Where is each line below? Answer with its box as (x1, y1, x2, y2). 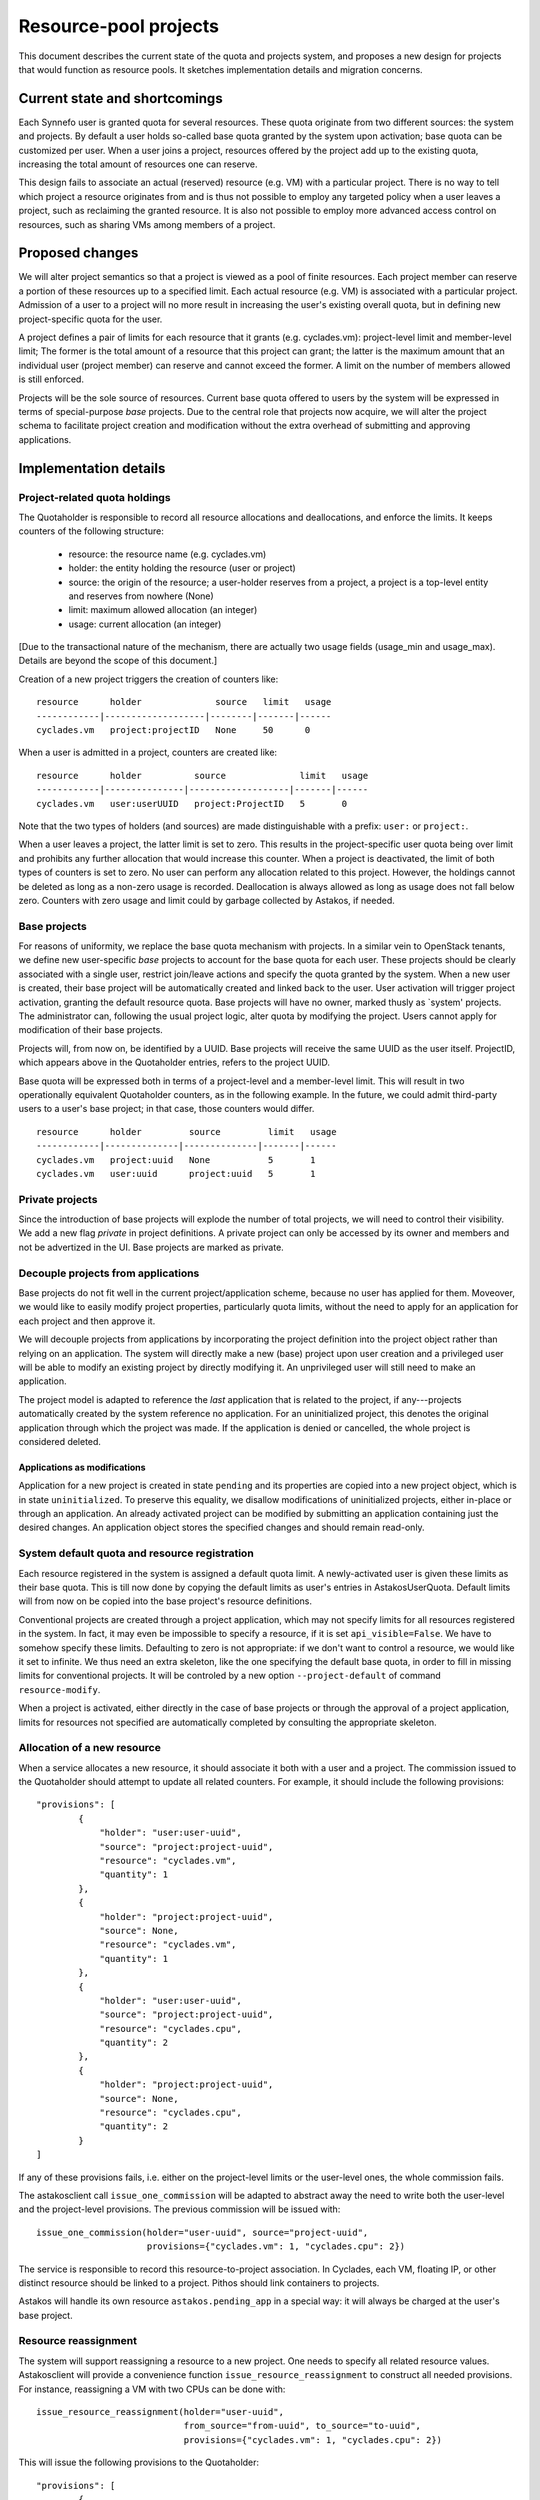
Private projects (18, 1192, 98, 1206)
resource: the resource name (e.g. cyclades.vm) (68, 548, 267, 560)
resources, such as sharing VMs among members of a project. (18, 218, 276, 230)
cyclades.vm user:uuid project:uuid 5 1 (36, 1168, 316, 1179)
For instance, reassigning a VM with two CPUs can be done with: (18, 2383, 286, 2395)
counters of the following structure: (18, 525, 164, 537)
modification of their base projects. (18, 1024, 164, 1036)
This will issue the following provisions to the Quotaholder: (18, 2456, 260, 2469)
